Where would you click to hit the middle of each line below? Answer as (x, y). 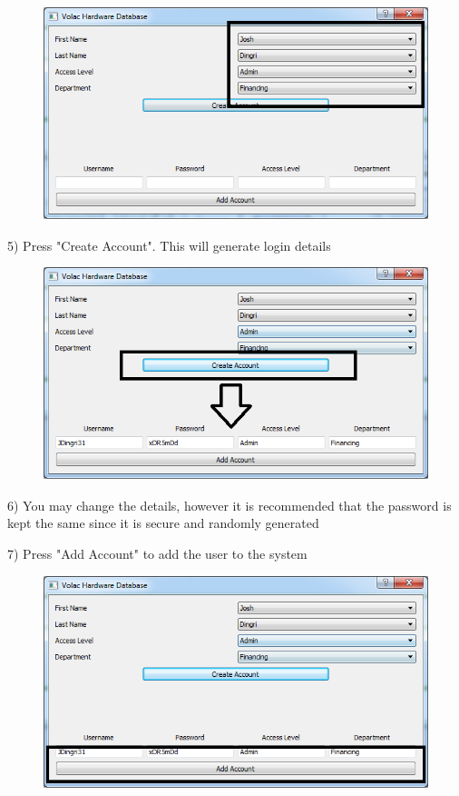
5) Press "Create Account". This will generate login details (169, 245)
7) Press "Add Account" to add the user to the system (157, 553)
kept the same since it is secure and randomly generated (163, 523)
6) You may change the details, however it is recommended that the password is (229, 505)
